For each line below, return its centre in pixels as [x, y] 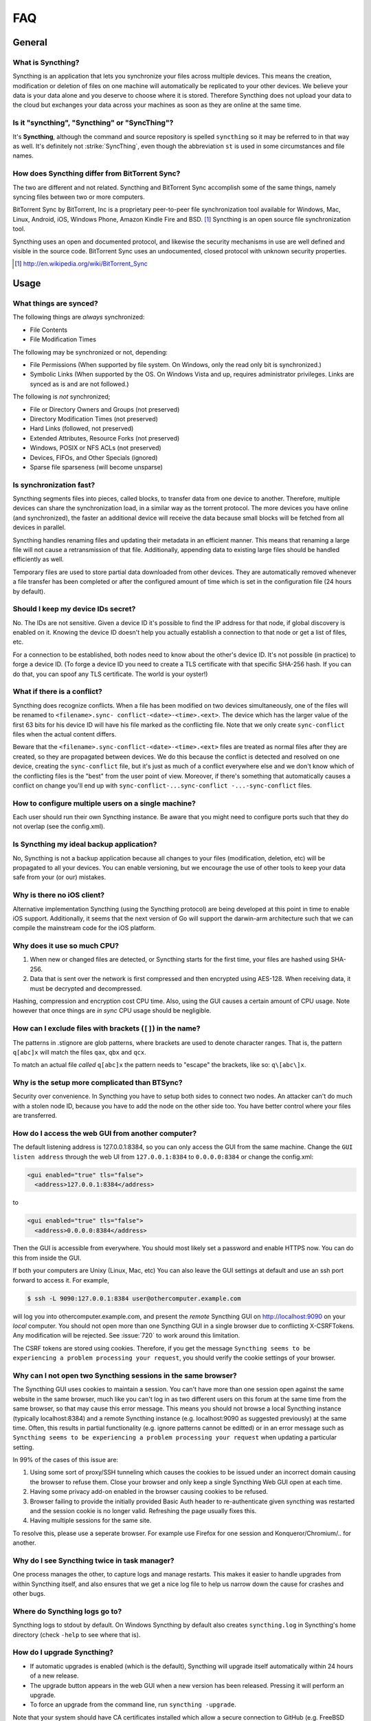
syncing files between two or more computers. [79, 197]
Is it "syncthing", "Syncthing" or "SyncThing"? [93, 123]
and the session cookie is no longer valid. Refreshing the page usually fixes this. [143, 1511]
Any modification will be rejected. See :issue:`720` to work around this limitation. [126, 1335]
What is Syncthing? [46, 62]
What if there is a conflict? [58, 692]
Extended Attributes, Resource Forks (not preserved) [105, 438]
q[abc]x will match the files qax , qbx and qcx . [80, 1052]
